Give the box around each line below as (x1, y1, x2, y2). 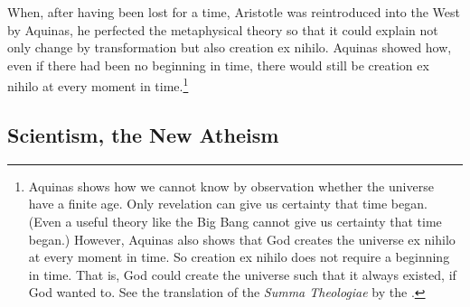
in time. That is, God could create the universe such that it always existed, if (28, 265, 456, 284)
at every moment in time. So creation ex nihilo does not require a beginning (28, 247, 450, 266)
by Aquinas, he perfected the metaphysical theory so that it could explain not (7, 20, 438, 39)
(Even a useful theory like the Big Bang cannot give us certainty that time (28, 212, 442, 231)
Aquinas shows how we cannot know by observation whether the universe (28, 176, 434, 195)
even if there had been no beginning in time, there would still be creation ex (7, 55, 429, 74)
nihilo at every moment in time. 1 (7, 74, 189, 96)
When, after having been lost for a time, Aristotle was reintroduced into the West (7, 3, 461, 21)
